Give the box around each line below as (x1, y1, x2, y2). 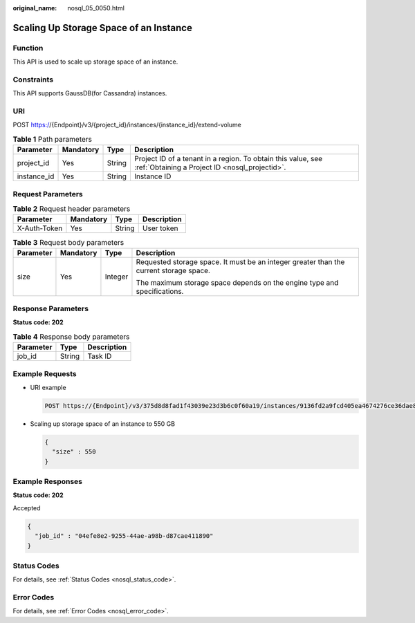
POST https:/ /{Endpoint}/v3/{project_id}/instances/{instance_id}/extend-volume (12, 121, 241, 129)
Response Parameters (12, 304, 89, 314)
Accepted (12, 503, 41, 512)
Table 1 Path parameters (12, 135, 93, 145)
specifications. (136, 286, 184, 296)
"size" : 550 (52, 448, 96, 456)
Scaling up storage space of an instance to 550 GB (30, 419, 176, 428)
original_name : (12, 4, 57, 12)
